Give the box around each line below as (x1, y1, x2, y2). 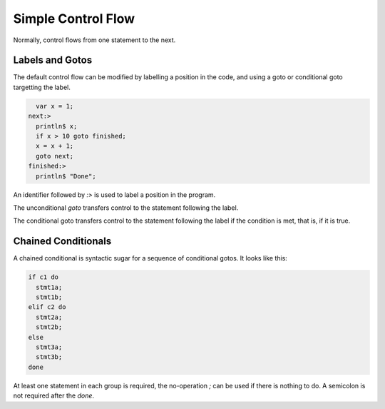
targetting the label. (13, 83, 71, 91)
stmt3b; (36, 353, 63, 361)
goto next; (36, 152, 74, 160)
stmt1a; (36, 283, 63, 291)
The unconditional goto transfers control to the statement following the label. (13, 203, 239, 212)
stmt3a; (36, 343, 63, 351)
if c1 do (28, 273, 59, 281)
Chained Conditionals (13, 236, 112, 248)
